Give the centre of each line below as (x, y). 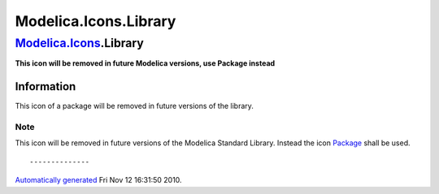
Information (46, 86)
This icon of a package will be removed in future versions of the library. (134, 106)
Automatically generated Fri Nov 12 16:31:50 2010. (98, 180)
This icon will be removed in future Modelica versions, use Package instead (145, 63)
